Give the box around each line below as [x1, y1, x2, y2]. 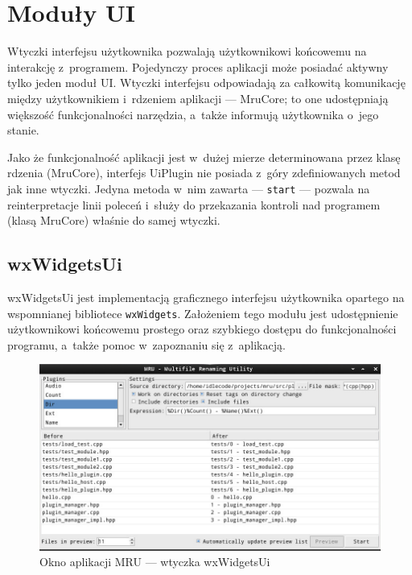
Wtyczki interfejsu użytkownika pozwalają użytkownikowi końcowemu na [7, 43, 367, 60]
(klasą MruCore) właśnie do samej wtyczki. [7, 212, 220, 229]
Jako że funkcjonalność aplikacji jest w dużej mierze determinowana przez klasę [7, 148, 401, 165]
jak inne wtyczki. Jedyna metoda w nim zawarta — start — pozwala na [7, 180, 370, 196]
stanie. [7, 122, 39, 139]
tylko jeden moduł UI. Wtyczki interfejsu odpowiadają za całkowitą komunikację [7, 74, 406, 91]
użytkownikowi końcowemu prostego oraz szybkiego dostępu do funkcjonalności [7, 321, 397, 337]
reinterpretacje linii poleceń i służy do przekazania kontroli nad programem [7, 196, 381, 213]
